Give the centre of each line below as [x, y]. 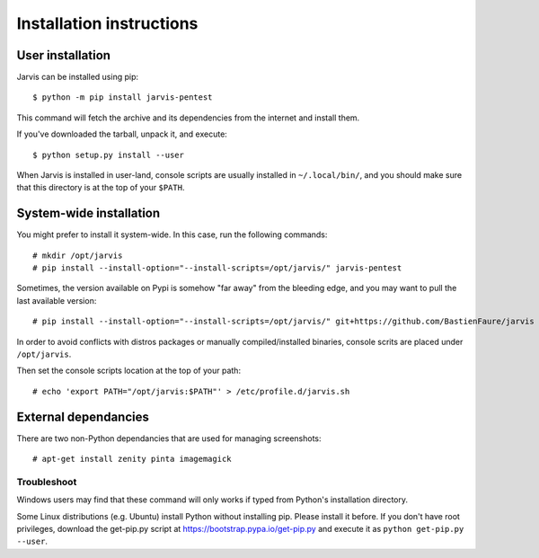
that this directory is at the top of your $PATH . [101, 188]
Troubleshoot [47, 482]
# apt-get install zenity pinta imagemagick [133, 459]
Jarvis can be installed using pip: [78, 77]
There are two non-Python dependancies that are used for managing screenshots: [169, 438]
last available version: [57, 300]
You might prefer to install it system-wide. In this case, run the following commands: [172, 235]
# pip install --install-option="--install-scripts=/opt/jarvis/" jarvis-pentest [217, 268]
